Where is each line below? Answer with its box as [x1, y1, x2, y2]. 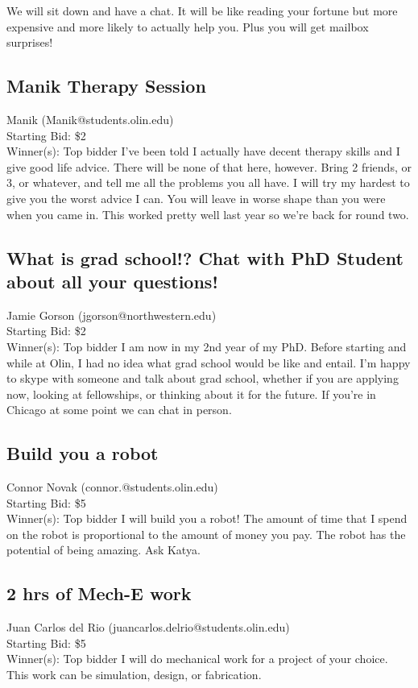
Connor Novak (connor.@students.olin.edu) [6, 479, 218, 495]
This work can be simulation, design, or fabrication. [6, 666, 262, 683]
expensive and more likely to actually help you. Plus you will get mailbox [6, 18, 369, 35]
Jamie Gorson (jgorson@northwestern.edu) [6, 306, 217, 323]
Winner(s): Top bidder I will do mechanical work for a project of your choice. [6, 650, 388, 667]
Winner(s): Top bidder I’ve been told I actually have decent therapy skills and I [6, 143, 400, 160]
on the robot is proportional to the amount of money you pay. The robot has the [6, 525, 406, 542]
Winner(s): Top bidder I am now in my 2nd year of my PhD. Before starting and [6, 338, 407, 354]
